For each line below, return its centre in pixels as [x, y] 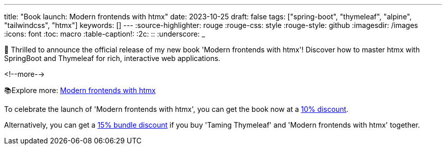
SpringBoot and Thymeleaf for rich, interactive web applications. [112, 58]
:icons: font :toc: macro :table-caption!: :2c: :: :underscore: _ [105, 34]
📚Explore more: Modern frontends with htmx [80, 90]
